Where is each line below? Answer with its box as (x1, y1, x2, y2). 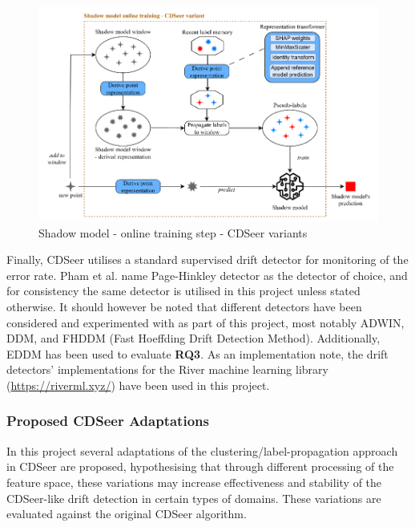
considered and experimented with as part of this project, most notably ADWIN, (6, 314, 405, 330)
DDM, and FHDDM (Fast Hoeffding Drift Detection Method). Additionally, (6, 330, 381, 347)
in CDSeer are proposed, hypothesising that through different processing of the (6, 458, 394, 475)
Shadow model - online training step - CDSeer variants (38, 224, 308, 241)
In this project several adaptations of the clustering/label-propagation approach (6, 442, 398, 459)
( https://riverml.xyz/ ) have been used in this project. (6, 376, 270, 393)
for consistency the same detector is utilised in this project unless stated (6, 282, 361, 299)
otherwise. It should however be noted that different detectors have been (6, 298, 362, 314)
